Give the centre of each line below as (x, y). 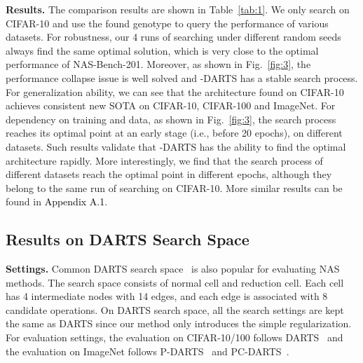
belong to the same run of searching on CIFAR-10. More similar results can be (174, 187)
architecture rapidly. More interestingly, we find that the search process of (164, 160)
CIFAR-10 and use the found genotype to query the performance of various (167, 23)
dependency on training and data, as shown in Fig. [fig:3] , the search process (171, 119)
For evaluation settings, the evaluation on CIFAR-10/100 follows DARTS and (174, 337)
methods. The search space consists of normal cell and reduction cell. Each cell (175, 282)
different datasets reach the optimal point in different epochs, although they (169, 174)
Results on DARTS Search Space (128, 239)
